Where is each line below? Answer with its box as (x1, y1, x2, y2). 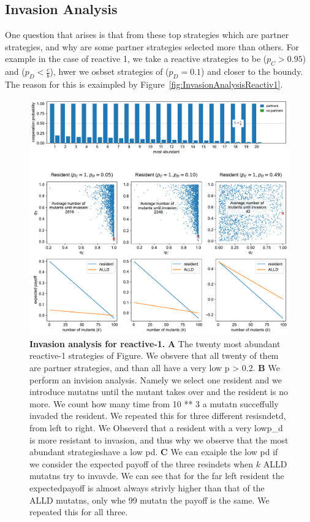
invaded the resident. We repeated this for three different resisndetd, (29, 409, 286, 422)
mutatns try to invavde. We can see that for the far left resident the (29, 469, 284, 482)
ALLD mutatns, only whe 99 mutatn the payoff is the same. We (29, 493, 270, 506)
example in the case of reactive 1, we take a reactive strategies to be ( (5, 52, 267, 65)
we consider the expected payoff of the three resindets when (29, 457, 254, 470)
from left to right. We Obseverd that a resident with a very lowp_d (29, 421, 283, 434)
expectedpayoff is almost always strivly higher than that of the (29, 481, 265, 494)
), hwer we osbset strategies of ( (50, 65, 169, 78)
